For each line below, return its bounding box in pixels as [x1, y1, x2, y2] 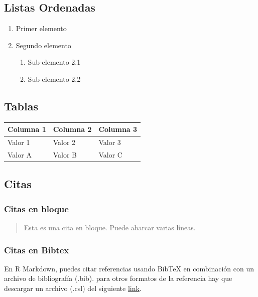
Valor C [98, 149, 122, 160]
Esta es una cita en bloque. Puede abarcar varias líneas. [24, 222, 196, 233]
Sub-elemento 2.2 [28, 73, 81, 84]
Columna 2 [53, 124, 92, 134]
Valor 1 [8, 137, 30, 147]
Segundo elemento [16, 40, 71, 50]
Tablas [4, 98, 38, 113]
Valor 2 [53, 137, 76, 147]
